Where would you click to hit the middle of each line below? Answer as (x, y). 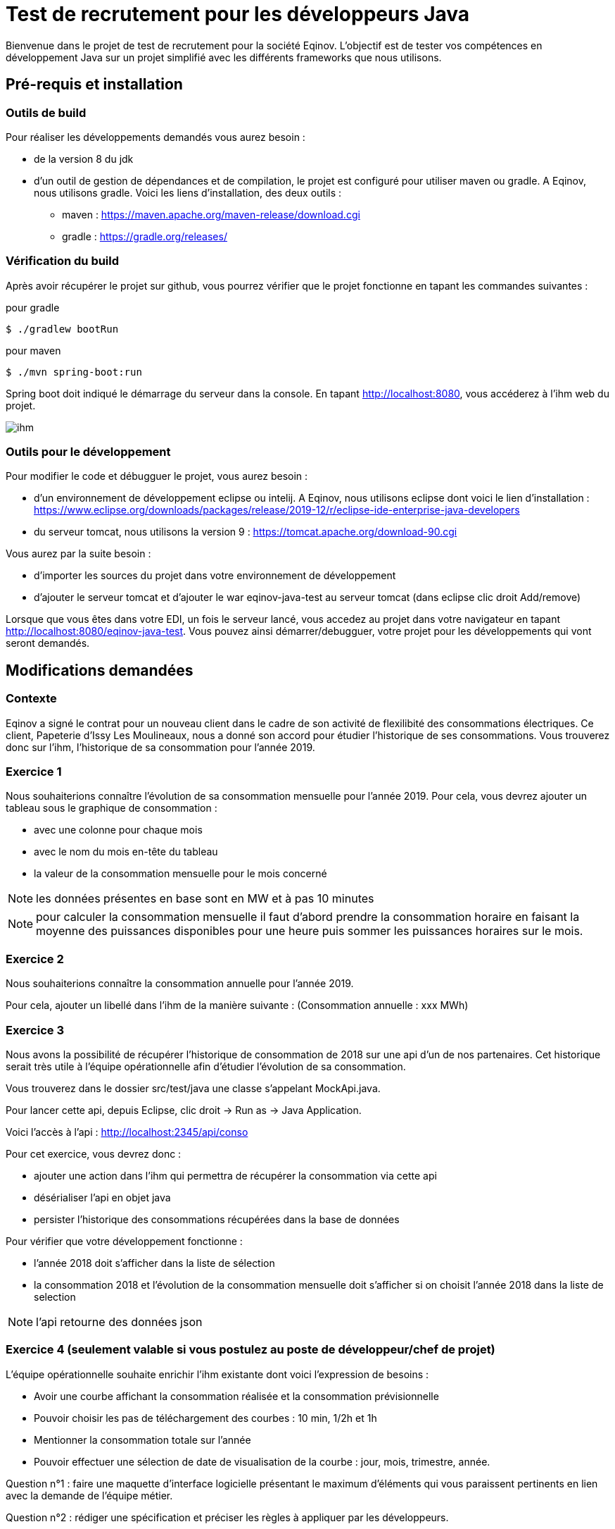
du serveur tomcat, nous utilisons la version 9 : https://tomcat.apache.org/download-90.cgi (246, 532)
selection (55, 1296)
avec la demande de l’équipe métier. (89, 1495)
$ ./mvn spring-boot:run (74, 372)
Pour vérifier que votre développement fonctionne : (124, 1241)
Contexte (31, 699)
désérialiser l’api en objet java (102, 1197)
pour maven (33, 350)
